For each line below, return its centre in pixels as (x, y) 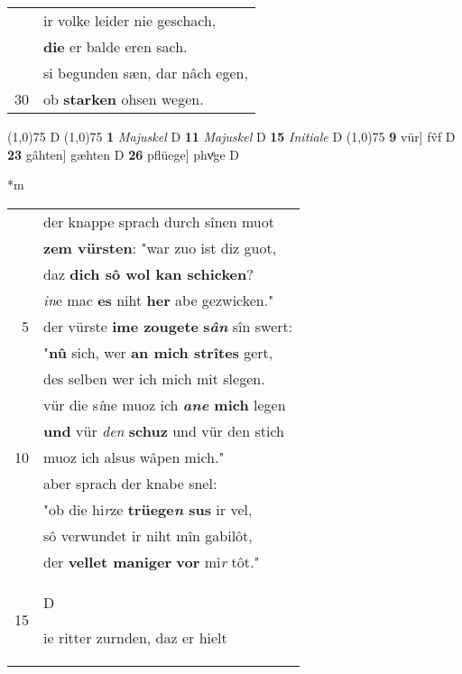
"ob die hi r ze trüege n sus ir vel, (148, 509)
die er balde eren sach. (115, 46)
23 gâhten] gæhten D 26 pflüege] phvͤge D (123, 154)
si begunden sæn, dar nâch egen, (146, 73)
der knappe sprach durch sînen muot (159, 221)
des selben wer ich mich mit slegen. (154, 378)
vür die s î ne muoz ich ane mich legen (165, 404)
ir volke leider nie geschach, (130, 20)
